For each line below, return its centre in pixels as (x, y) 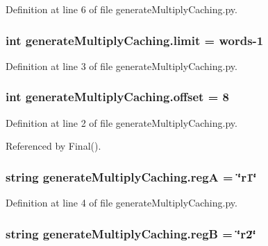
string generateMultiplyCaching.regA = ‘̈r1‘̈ (131, 176)
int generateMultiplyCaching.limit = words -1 (135, 40)
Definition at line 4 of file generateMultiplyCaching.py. (122, 203)
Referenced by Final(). (53, 146)
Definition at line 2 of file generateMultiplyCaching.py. (122, 122)
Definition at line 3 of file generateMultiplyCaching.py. (122, 65)
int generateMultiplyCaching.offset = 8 (117, 97)
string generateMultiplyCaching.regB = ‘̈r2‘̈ (131, 233)
